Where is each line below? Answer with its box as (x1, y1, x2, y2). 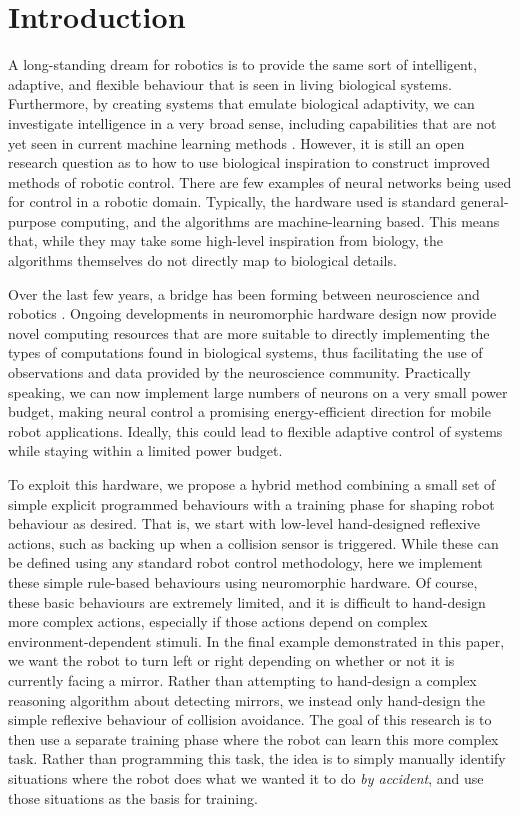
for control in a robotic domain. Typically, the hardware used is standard (8, 191, 456, 212)
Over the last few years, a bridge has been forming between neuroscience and (8, 283, 480, 304)
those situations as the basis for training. (8, 787, 258, 808)
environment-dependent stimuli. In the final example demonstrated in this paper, (8, 630, 505, 651)
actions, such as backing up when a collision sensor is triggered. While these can (8, 532, 499, 553)
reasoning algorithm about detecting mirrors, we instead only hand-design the (8, 689, 485, 710)
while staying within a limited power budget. (8, 440, 283, 461)
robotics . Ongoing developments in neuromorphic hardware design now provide (8, 303, 497, 324)
